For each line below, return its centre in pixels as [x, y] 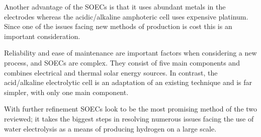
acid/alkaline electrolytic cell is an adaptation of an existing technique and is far [128, 82]
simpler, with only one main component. [66, 92]
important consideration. [42, 36]
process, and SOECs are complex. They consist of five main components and [122, 62]
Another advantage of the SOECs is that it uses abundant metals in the [115, 6]
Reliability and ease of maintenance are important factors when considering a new [130, 53]
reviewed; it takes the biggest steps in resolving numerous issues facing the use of [129, 118]
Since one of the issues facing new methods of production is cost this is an [118, 26]
